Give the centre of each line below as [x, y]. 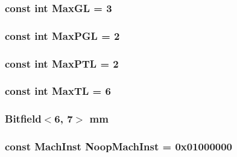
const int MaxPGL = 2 [62, 35]
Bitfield [23, 119]
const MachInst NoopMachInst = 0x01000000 [119, 146]
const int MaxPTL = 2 [62, 63]
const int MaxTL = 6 [58, 91]
